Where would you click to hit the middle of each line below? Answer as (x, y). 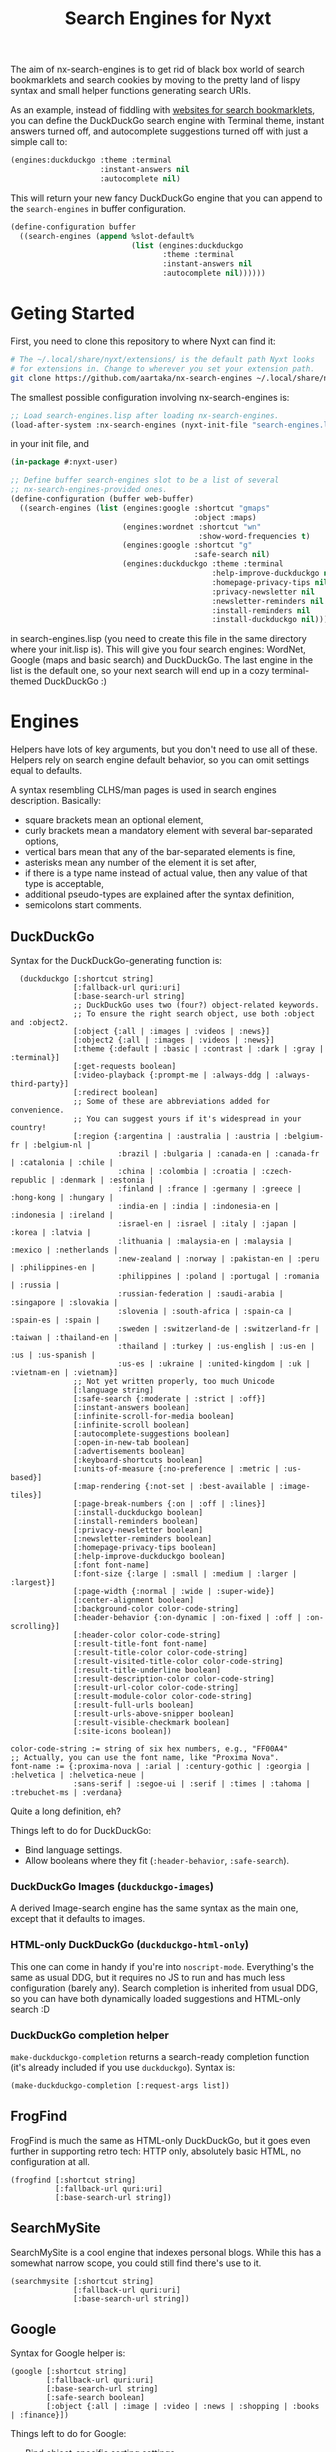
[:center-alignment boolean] (134, 1600)
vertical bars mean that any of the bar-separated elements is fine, (160, 852)
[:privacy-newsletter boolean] (138, 1530)
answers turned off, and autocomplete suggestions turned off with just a (159, 131)
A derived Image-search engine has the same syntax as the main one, (154, 1908)
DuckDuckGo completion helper (90, 2035)
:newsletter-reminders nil (268, 601)
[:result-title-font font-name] (140, 1644)
